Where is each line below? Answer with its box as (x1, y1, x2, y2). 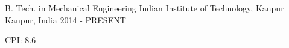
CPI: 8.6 (5, 34, 36, 46)
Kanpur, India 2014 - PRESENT (5, 13, 126, 26)
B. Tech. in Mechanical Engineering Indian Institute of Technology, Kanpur (5, 2, 284, 14)
